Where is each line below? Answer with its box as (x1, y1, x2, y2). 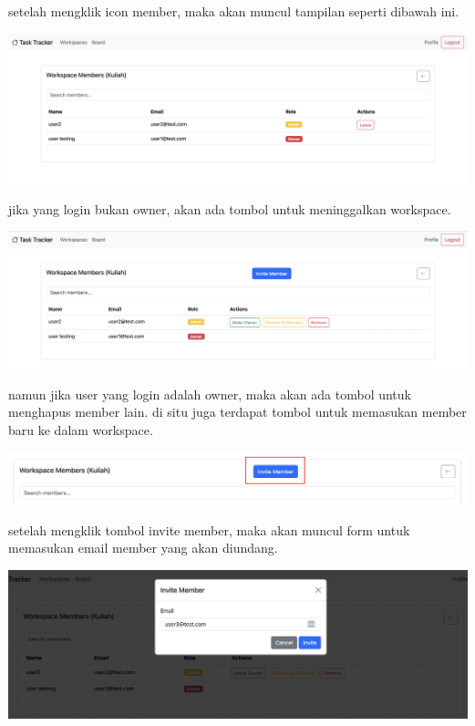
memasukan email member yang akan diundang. (8, 538, 278, 557)
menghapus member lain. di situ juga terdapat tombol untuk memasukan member (8, 402, 467, 421)
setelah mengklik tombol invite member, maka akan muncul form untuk (8, 520, 410, 539)
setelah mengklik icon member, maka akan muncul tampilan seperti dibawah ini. (8, 2, 460, 20)
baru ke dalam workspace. (8, 420, 153, 440)
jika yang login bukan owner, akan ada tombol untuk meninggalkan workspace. (8, 199, 451, 218)
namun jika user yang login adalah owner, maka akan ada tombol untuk (8, 384, 411, 403)
